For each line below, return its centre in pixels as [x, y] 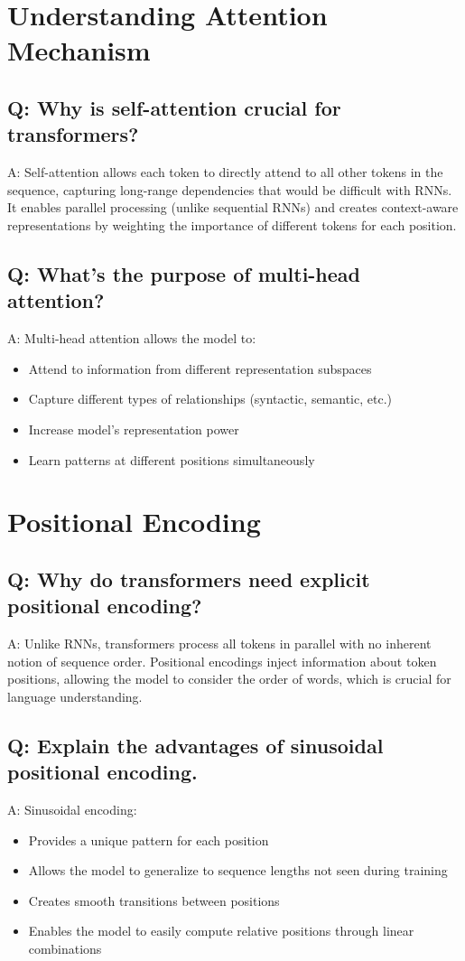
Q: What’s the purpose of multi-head [184, 273]
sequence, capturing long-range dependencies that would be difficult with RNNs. [230, 189]
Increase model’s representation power [134, 429]
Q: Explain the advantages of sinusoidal [195, 745]
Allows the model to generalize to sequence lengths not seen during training [238, 870]
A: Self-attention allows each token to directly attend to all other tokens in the [225, 172]
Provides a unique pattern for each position [149, 840]
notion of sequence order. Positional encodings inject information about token [222, 661]
